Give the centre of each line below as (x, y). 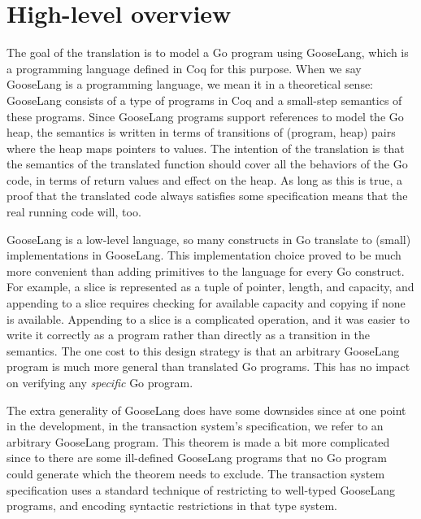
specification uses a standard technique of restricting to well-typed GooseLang (201, 489)
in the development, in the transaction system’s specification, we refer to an (195, 426)
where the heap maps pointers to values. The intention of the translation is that (206, 148)
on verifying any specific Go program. (100, 382)
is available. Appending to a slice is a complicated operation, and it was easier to (208, 318)
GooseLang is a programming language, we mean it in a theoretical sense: (190, 84)
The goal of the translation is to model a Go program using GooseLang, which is (208, 52)
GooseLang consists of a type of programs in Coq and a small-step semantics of (204, 100)
